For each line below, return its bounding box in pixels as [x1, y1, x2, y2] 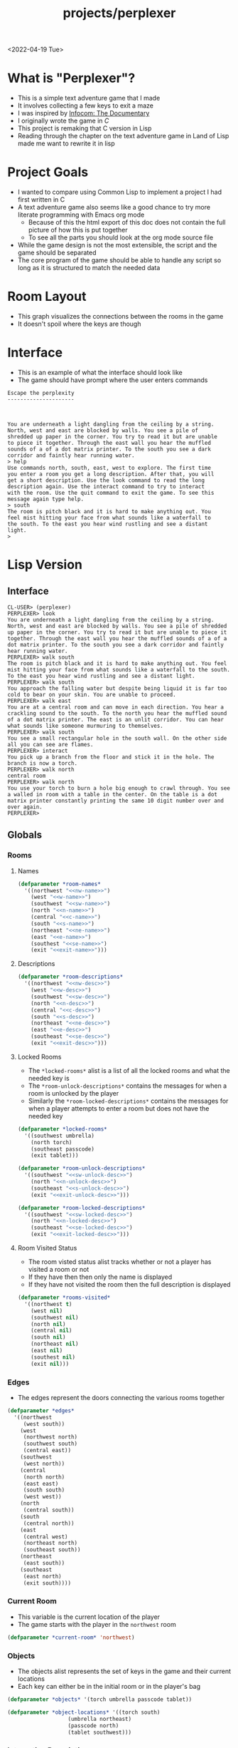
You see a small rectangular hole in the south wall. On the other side [7, 734, 227, 742]
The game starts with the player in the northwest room [17, 1620, 176, 1628]
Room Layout [7, 289, 87, 304]
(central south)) [23, 1506, 75, 1514]
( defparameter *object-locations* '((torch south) [7, 1709, 161, 1716]
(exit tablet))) [31, 1152, 79, 1159]
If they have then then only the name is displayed [28, 1273, 173, 1281]
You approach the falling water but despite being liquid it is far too [7, 684, 227, 692]
